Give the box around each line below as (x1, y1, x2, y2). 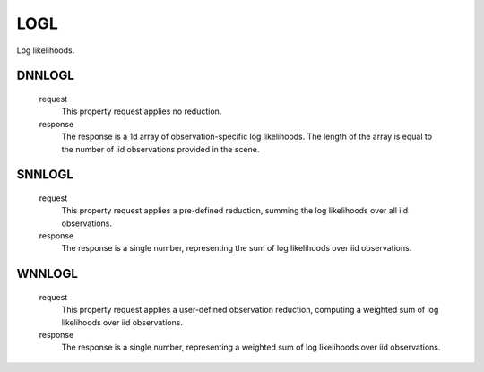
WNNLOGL (16, 266, 78, 281)
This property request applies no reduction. (61, 106, 222, 117)
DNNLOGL (16, 68, 75, 83)
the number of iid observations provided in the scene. (61, 143, 260, 154)
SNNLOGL (16, 167, 73, 183)
